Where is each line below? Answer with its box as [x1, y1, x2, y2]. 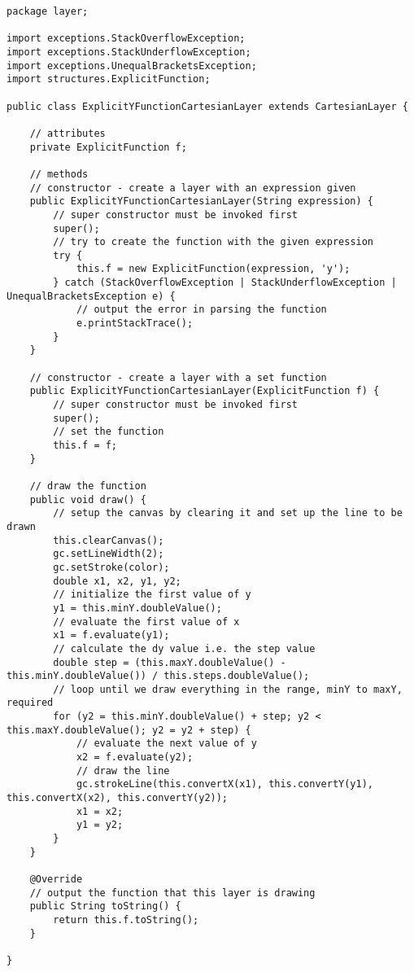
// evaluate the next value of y [76, 738, 257, 750]
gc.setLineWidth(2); [53, 548, 164, 560]
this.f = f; [53, 440, 118, 451]
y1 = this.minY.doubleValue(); [53, 602, 222, 614]
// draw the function [29, 479, 146, 492]
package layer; [7, 6, 89, 17]
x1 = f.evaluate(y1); [53, 629, 170, 641]
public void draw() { [29, 493, 146, 506]
